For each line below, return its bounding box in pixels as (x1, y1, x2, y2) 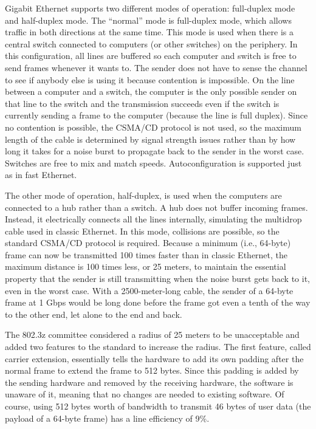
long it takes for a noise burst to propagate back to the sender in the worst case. (5, 145, 304, 157)
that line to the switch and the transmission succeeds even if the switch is (5, 97, 280, 109)
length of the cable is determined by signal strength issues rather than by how (5, 132, 296, 145)
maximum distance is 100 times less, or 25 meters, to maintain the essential (5, 260, 286, 273)
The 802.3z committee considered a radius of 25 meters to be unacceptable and (5, 328, 300, 341)
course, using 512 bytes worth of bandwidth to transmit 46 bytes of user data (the (5, 400, 311, 412)
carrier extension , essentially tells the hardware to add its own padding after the (5, 352, 304, 365)
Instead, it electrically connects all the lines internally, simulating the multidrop (5, 213, 302, 225)
